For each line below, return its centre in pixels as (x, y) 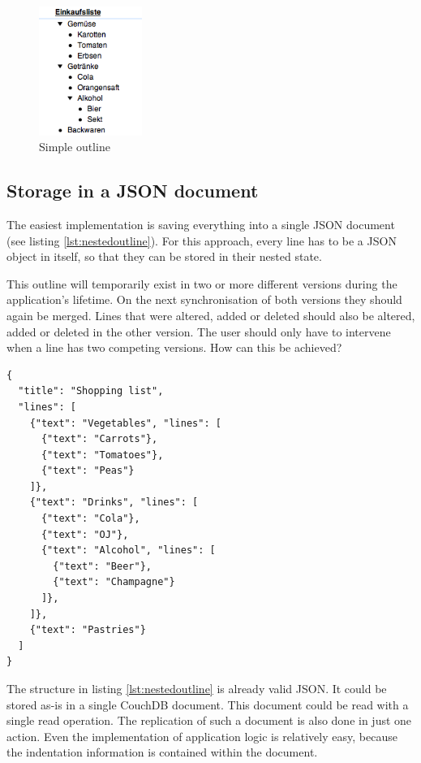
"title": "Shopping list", (91, 391)
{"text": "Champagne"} (114, 582)
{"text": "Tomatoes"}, (102, 455)
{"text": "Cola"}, (90, 519)
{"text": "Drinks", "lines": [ (114, 503)
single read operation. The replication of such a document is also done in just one (209, 720)
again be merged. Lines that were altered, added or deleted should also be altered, (211, 315)
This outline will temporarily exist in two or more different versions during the (202, 283)
